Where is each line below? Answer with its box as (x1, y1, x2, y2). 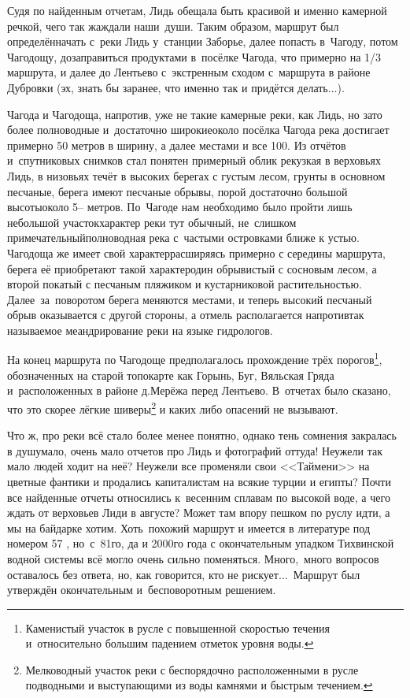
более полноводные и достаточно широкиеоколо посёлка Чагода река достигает (7, 121, 390, 138)
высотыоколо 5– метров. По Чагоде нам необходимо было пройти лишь (7, 199, 353, 215)
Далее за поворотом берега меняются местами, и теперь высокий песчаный (7, 291, 372, 307)
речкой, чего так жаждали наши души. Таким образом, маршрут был (7, 17, 339, 34)
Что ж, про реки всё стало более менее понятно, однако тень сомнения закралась (7, 427, 397, 444)
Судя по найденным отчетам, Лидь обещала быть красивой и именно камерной (7, 2, 387, 18)
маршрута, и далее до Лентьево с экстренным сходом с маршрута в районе (7, 64, 371, 80)
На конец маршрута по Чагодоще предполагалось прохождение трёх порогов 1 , (7, 349, 382, 368)
